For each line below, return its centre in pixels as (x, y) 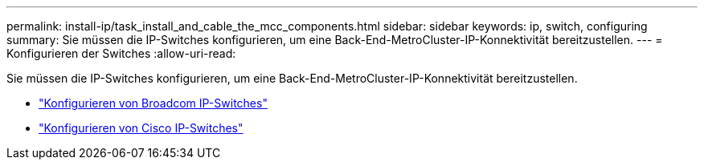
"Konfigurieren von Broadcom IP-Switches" (153, 103)
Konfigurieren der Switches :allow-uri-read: (121, 53)
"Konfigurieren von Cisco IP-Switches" (141, 128)
